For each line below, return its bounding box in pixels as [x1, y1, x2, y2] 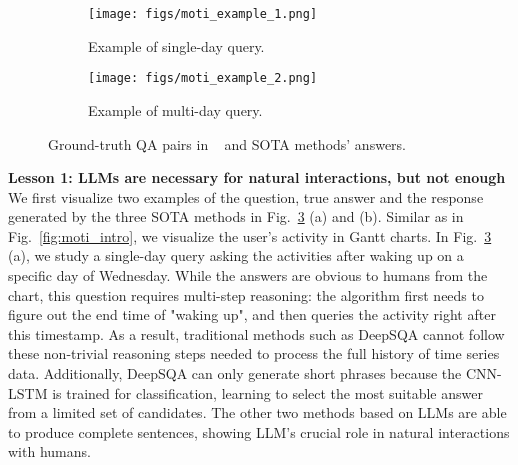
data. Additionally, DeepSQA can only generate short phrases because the [8, 363, 462, 384]
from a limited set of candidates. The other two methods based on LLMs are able [8, 402, 507, 423]
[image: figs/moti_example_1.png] [88, 7, 318, 21]
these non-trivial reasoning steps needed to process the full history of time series [8, 343, 500, 364]
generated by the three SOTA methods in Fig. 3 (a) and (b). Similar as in [8, 206, 464, 227]
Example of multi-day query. [88, 99, 263, 120]
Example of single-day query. [88, 35, 265, 56]
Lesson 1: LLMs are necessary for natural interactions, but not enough [8, 167, 506, 188]
